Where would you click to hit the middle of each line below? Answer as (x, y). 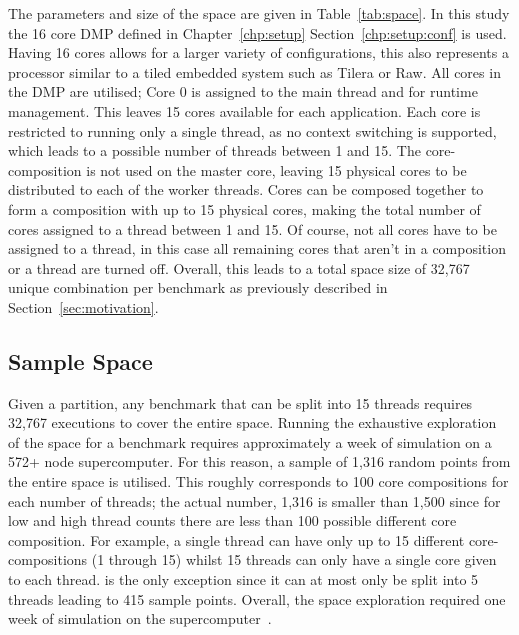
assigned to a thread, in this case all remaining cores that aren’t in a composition (257, 248)
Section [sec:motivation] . (83, 306)
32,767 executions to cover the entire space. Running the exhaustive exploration (252, 422)
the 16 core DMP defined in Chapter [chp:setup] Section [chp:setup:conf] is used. (257, 32)
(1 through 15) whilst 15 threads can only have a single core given (294, 559)
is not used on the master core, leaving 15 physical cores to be (276, 169)
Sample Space (80, 360)
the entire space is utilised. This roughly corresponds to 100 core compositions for (258, 481)
